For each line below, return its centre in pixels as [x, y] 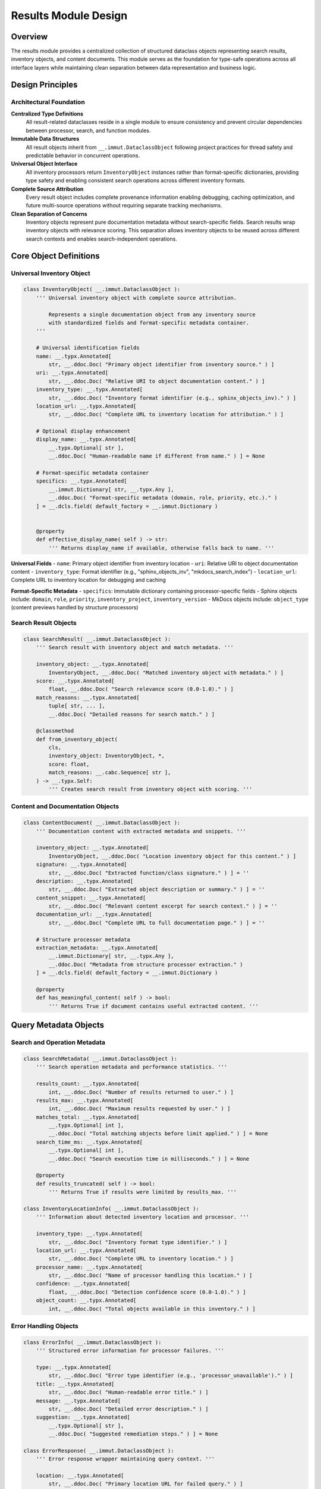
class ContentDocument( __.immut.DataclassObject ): [102, 823]
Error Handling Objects [45, 1326]
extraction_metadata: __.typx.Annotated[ [97, 948]
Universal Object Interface [44, 164]
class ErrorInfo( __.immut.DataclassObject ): [92, 1342]
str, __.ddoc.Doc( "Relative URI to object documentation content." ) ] [157, 381]
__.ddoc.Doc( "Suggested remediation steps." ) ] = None [133, 1434]
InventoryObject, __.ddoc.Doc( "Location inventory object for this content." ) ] [172, 856]
